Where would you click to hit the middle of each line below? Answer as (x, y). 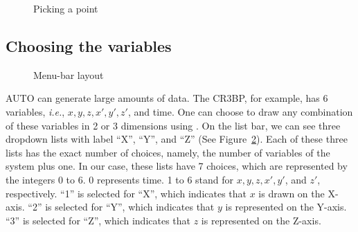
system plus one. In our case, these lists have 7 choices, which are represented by (177, 166)
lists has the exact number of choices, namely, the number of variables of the (168, 152)
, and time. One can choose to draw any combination (240, 111)
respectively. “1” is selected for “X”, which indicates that (126, 193)
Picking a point (66, 8)
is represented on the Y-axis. (286, 207)
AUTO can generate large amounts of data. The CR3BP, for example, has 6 (167, 98)
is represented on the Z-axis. (261, 220)
